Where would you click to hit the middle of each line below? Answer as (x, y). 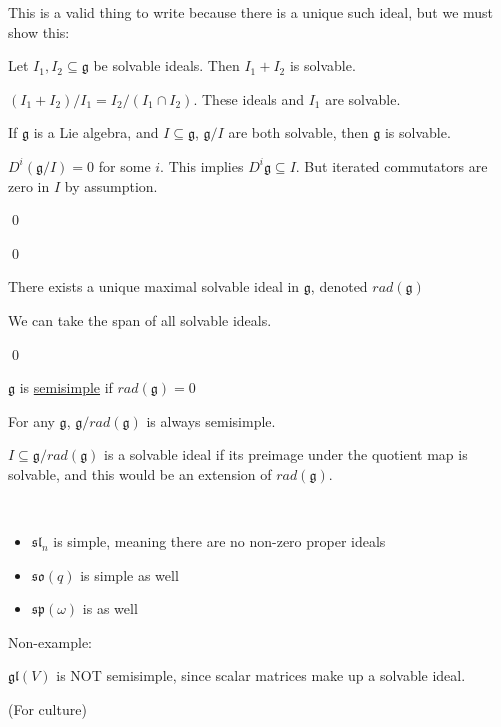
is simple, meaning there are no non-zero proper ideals (219, 541)
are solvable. (363, 98)
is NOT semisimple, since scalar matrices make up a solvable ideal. (261, 675)
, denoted (339, 286)
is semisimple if (66, 387)
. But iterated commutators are (391, 165)
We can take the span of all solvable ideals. (140, 319)
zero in (29, 185)
